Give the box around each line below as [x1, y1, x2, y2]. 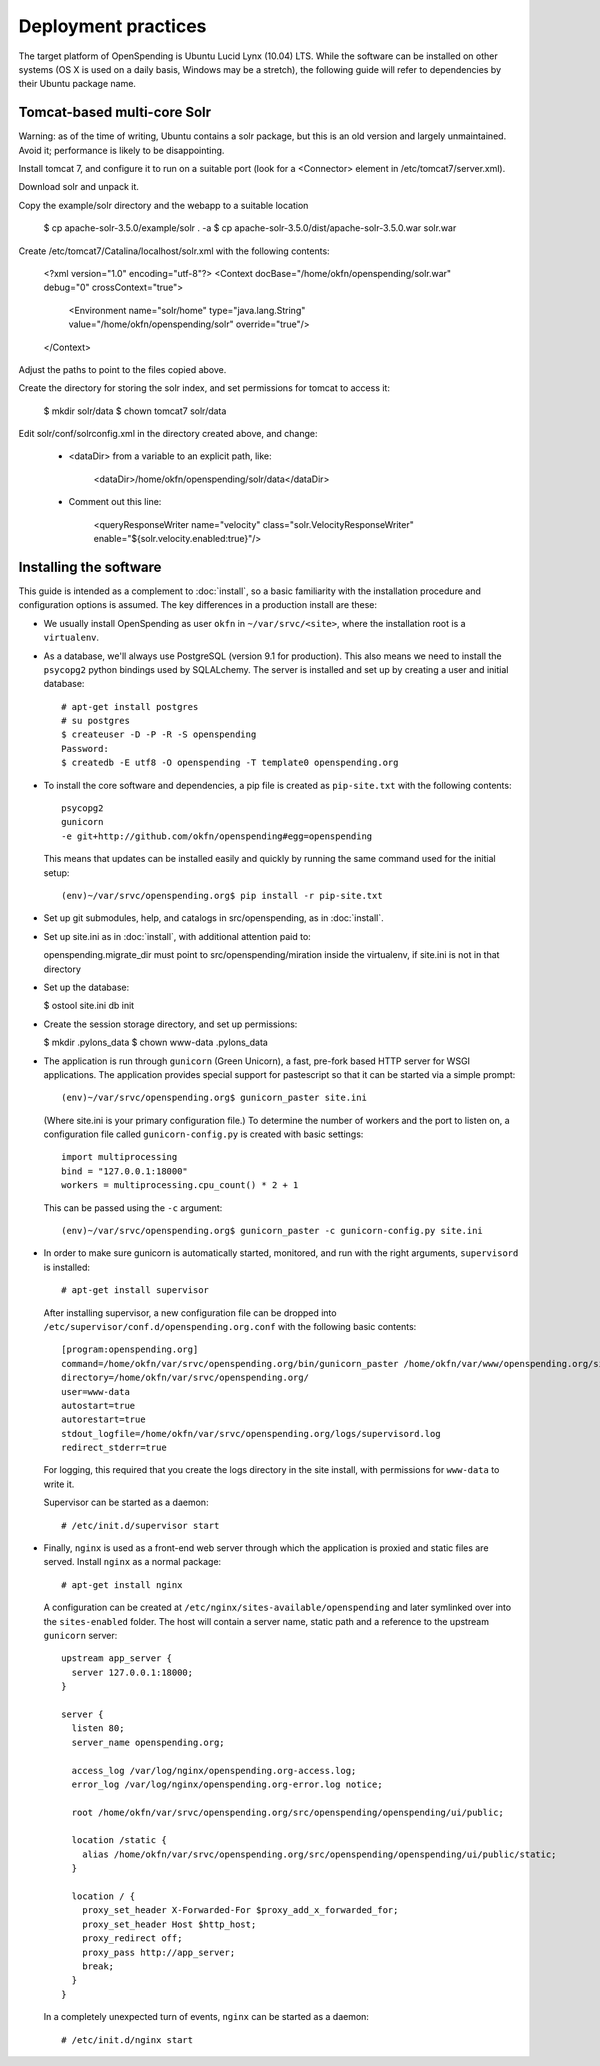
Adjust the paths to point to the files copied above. [18, 363, 227, 375]
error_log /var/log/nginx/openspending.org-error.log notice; [71, 1778, 384, 1790]
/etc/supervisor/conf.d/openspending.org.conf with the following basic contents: [43, 1320, 417, 1332]
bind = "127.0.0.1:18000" [61, 1165, 189, 1177]
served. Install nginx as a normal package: [43, 1556, 222, 1568]
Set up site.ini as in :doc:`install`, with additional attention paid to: [43, 930, 312, 942]
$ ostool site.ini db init [43, 1000, 135, 1012]
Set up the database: [43, 981, 130, 993]
